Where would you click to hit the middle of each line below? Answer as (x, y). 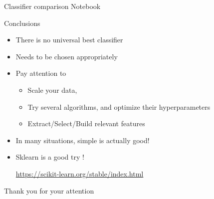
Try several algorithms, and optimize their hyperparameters (119, 106)
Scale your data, (52, 90)
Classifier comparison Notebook (52, 6)
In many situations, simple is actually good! (83, 140)
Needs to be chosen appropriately (67, 56)
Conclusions (22, 23)
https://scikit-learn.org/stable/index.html (80, 173)
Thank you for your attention (49, 190)
